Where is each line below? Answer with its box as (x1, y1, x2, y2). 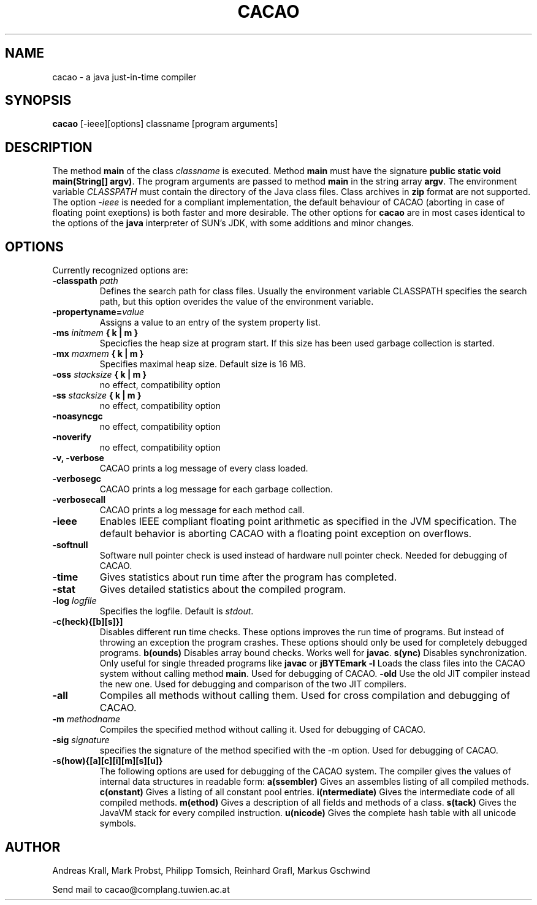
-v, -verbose (52, 452, 104, 464)
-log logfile (52, 595, 97, 606)
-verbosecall (52, 494, 106, 505)
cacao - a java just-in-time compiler (52, 71, 197, 82)
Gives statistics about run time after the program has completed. (99, 571, 397, 584)
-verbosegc (52, 473, 102, 484)
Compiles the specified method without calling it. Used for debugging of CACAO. (99, 724, 425, 735)
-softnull (52, 540, 88, 551)
